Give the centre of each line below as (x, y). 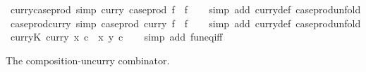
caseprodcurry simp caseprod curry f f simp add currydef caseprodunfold (185, 23)
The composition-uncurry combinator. (88, 60)
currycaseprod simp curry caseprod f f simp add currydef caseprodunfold (185, 9)
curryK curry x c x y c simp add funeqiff (116, 37)
